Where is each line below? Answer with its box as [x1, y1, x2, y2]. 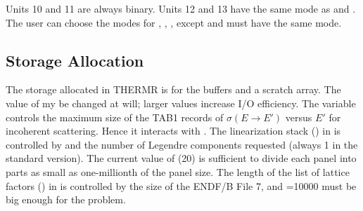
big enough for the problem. [6, 192, 126, 207]
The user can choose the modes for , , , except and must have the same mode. [6, 15, 342, 29]
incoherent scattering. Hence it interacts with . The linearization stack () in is [6, 123, 341, 138]
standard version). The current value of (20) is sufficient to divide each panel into [6, 151, 357, 165]
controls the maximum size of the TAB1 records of [6, 109, 224, 124]
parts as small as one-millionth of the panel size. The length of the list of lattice [6, 164, 350, 179]
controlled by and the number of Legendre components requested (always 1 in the [6, 137, 358, 151]
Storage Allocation [6, 49, 144, 71]
